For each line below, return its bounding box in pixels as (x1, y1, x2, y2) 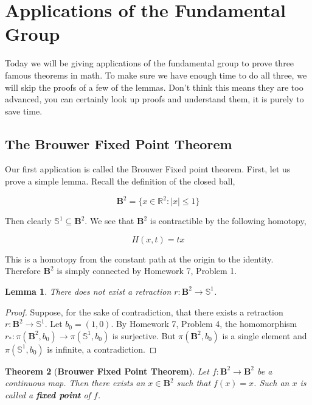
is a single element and (222, 329, 307, 342)
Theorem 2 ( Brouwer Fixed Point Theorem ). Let (5, 364, 209, 377)
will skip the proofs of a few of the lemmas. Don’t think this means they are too (5, 80, 303, 93)
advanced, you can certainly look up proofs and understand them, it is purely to (5, 93, 304, 105)
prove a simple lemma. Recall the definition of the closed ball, (5, 175, 235, 188)
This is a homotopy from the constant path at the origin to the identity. (5, 252, 274, 265)
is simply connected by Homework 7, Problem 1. (57, 264, 237, 277)
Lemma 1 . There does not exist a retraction (5, 284, 172, 297)
